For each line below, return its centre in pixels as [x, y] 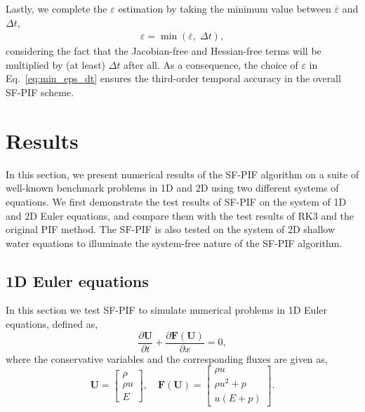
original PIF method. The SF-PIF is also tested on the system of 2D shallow [171, 229]
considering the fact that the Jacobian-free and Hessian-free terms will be [164, 51]
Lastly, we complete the [57, 8]
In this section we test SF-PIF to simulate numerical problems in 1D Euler [166, 310]
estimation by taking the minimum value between [225, 8]
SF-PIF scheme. [40, 92]
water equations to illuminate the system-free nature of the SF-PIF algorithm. [174, 242]
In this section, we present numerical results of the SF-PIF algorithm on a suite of [182, 174]
